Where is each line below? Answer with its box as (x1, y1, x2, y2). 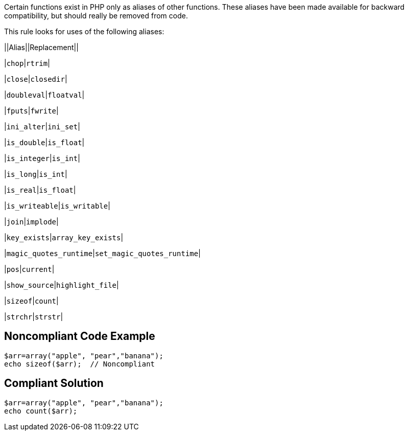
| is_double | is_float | (4, 138, 85, 147)
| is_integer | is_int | (4, 154, 80, 163)
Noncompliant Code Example (4, 330, 155, 343)
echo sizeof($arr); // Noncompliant (4, 359, 155, 368)
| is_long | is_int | (4, 170, 67, 178)
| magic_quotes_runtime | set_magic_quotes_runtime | (4, 249, 201, 258)
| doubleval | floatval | (4, 90, 85, 99)
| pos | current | (4, 265, 55, 273)
